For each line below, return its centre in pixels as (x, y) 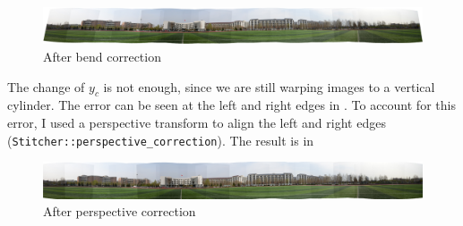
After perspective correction (120, 211)
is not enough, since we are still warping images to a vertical (269, 86)
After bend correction (102, 56)
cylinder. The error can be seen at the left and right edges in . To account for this (231, 105)
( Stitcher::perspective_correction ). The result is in (161, 140)
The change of (46, 86)
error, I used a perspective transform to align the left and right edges (197, 122)
